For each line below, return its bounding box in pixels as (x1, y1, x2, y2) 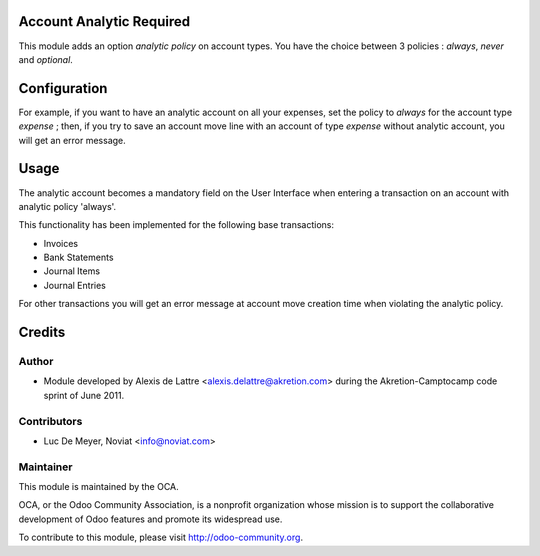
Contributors (18, 414, 83, 428)
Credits (18, 324, 66, 341)
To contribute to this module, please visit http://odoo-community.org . (18, 531, 304, 544)
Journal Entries (43, 279, 107, 291)
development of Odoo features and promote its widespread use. (18, 513, 283, 525)
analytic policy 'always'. (18, 200, 117, 212)
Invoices (43, 237, 79, 249)
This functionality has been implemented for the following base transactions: (18, 219, 335, 231)
